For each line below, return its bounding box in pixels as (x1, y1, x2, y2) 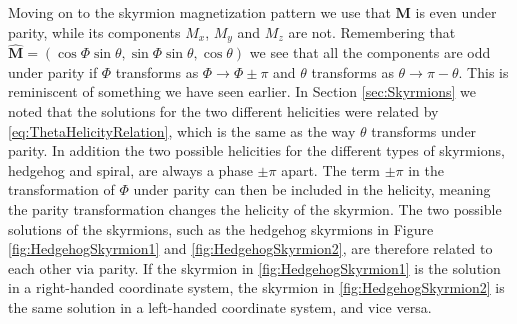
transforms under (371, 120, 477, 141)
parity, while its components (8, 21, 181, 42)
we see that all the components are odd (249, 42, 491, 63)
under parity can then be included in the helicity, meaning (133, 179, 491, 200)
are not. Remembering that (288, 21, 456, 42)
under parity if (8, 61, 98, 82)
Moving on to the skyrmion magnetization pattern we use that (8, 2, 391, 22)
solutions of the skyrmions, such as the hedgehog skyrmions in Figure (8, 218, 434, 239)
